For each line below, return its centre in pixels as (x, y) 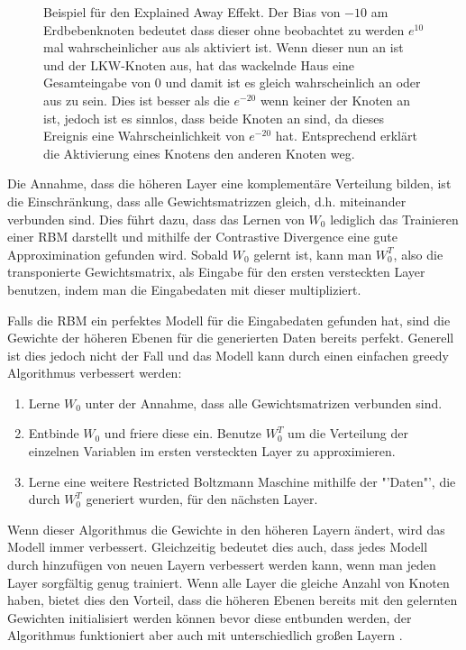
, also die (418, 254)
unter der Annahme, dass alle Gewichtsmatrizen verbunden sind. (264, 403)
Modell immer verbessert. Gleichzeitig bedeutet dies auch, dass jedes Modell (218, 547)
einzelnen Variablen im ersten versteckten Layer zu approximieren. (212, 451)
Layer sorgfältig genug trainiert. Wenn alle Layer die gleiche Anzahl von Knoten (228, 582)
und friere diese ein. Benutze (183, 433)
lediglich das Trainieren (394, 219)
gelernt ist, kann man (313, 254)
